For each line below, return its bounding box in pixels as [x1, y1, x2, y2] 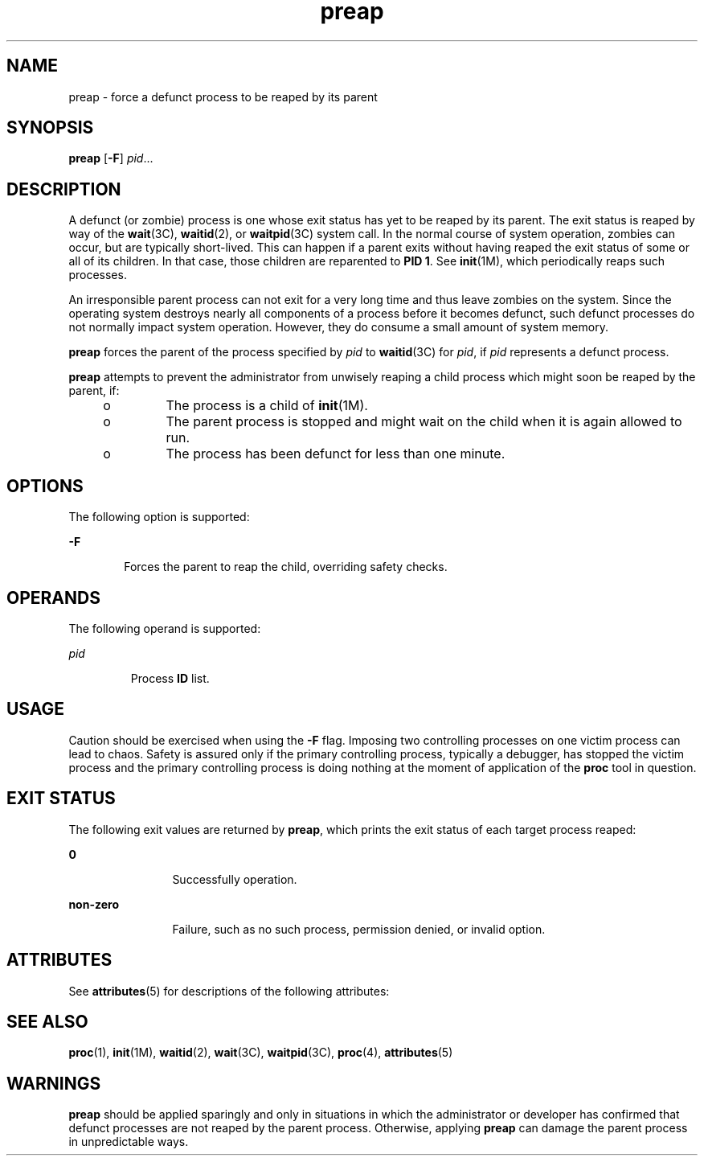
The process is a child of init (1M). [166, 397, 368, 414]
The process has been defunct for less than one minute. [166, 446, 505, 462]
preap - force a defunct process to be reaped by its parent [68, 89, 378, 104]
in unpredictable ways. [68, 1135, 189, 1149]
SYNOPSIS [6, 117, 94, 138]
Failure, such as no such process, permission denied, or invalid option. [172, 922, 546, 936]
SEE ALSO [6, 1011, 88, 1032]
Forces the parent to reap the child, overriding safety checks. [124, 560, 448, 574]
